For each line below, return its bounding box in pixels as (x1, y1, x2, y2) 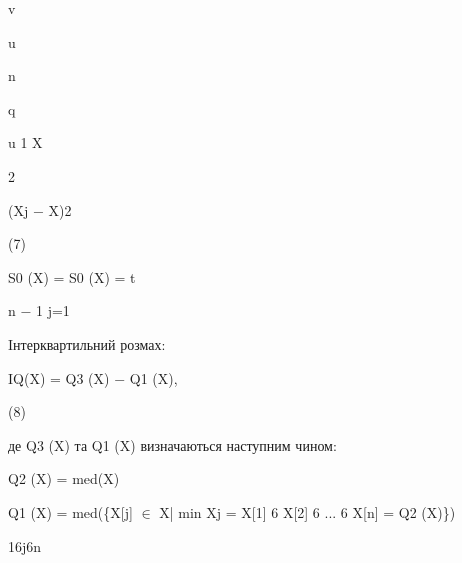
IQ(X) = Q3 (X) (8, 367, 110, 388)
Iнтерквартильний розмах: (8, 333, 166, 354)
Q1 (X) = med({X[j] (8, 501, 133, 522)
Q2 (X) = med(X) (8, 468, 120, 489)
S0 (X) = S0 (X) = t (8, 266, 136, 287)
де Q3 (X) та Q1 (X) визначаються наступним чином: (8, 434, 337, 455)
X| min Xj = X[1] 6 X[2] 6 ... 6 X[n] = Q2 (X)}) (159, 501, 456, 522)
